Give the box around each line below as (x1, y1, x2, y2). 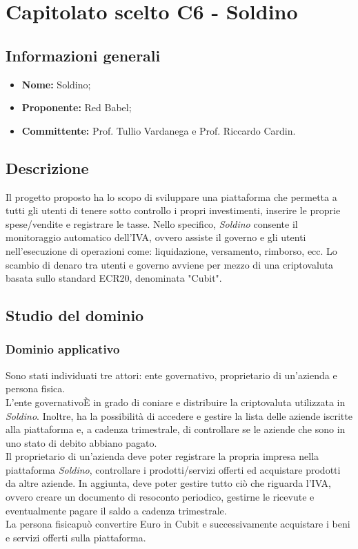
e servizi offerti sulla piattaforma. (6, 530, 146, 544)
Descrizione (6, 157, 89, 178)
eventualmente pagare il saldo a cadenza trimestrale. (6, 503, 227, 517)
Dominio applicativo (6, 340, 120, 358)
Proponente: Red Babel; (21, 100, 132, 115)
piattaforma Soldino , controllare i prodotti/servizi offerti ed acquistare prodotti (6, 462, 341, 476)
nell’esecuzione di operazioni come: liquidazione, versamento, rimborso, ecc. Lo (6, 243, 337, 258)
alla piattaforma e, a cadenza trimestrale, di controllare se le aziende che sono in (6, 422, 346, 436)
